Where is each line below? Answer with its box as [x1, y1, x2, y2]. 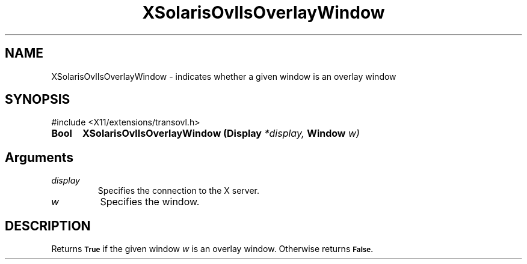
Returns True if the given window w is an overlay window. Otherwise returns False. [51, 244, 374, 254]
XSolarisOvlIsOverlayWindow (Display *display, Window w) [82, 127, 360, 140]
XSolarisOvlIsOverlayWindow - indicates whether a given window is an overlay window [51, 71, 396, 82]
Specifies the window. [100, 196, 200, 208]
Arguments [5, 149, 74, 165]
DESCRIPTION [5, 218, 91, 233]
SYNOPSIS [5, 92, 70, 107]
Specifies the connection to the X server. [97, 185, 260, 196]
